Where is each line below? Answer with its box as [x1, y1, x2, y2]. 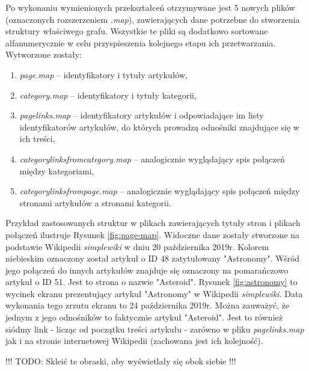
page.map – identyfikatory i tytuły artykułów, [19, 68, 188, 81]
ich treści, [19, 132, 55, 145]
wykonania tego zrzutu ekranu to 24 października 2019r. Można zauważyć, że [5, 299, 290, 311]
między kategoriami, [19, 164, 94, 177]
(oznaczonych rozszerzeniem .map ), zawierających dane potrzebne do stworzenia [5, 13, 300, 25]
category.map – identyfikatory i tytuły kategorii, [19, 88, 197, 101]
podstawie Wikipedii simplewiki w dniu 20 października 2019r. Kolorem [5, 240, 269, 253]
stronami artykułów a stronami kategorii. [19, 196, 171, 209]
